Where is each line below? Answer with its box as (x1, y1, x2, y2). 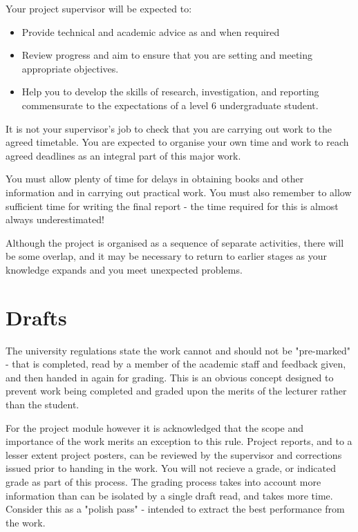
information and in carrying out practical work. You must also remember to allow (6, 184, 352, 199)
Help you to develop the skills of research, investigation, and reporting (21, 84, 319, 99)
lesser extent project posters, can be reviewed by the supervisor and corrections (6, 447, 342, 462)
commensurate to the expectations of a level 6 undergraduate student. (21, 97, 319, 112)
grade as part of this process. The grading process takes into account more (6, 474, 321, 488)
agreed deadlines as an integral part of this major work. (6, 148, 241, 162)
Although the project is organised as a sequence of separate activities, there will (6, 235, 344, 249)
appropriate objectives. (21, 61, 119, 75)
